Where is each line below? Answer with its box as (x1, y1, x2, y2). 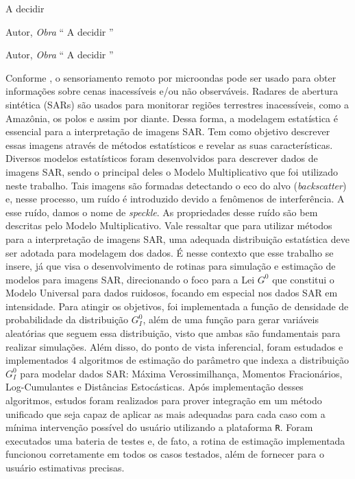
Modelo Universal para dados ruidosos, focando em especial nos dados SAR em (5, 285, 338, 300)
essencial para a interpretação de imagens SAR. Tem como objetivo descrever (5, 124, 330, 139)
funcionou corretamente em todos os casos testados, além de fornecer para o (5, 447, 324, 461)
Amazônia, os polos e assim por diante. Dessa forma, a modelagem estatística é (5, 110, 338, 125)
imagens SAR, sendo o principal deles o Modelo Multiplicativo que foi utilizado (5, 164, 339, 178)
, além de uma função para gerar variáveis (143, 312, 319, 327)
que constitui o (272, 272, 334, 286)
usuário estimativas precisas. (5, 460, 125, 475)
